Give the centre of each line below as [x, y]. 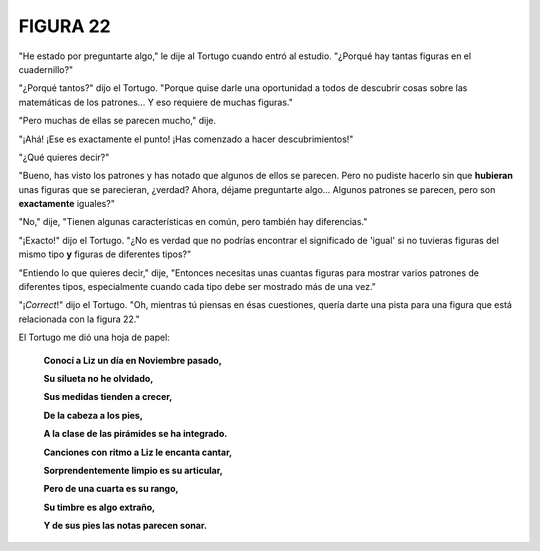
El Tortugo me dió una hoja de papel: [94, 337]
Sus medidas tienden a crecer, [108, 397]
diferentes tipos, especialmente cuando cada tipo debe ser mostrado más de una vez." [197, 287]
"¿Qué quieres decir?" [64, 157]
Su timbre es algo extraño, [99, 507]
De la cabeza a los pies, [93, 415]
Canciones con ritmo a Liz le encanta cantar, [138, 452]
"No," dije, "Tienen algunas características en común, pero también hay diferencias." [193, 222]
